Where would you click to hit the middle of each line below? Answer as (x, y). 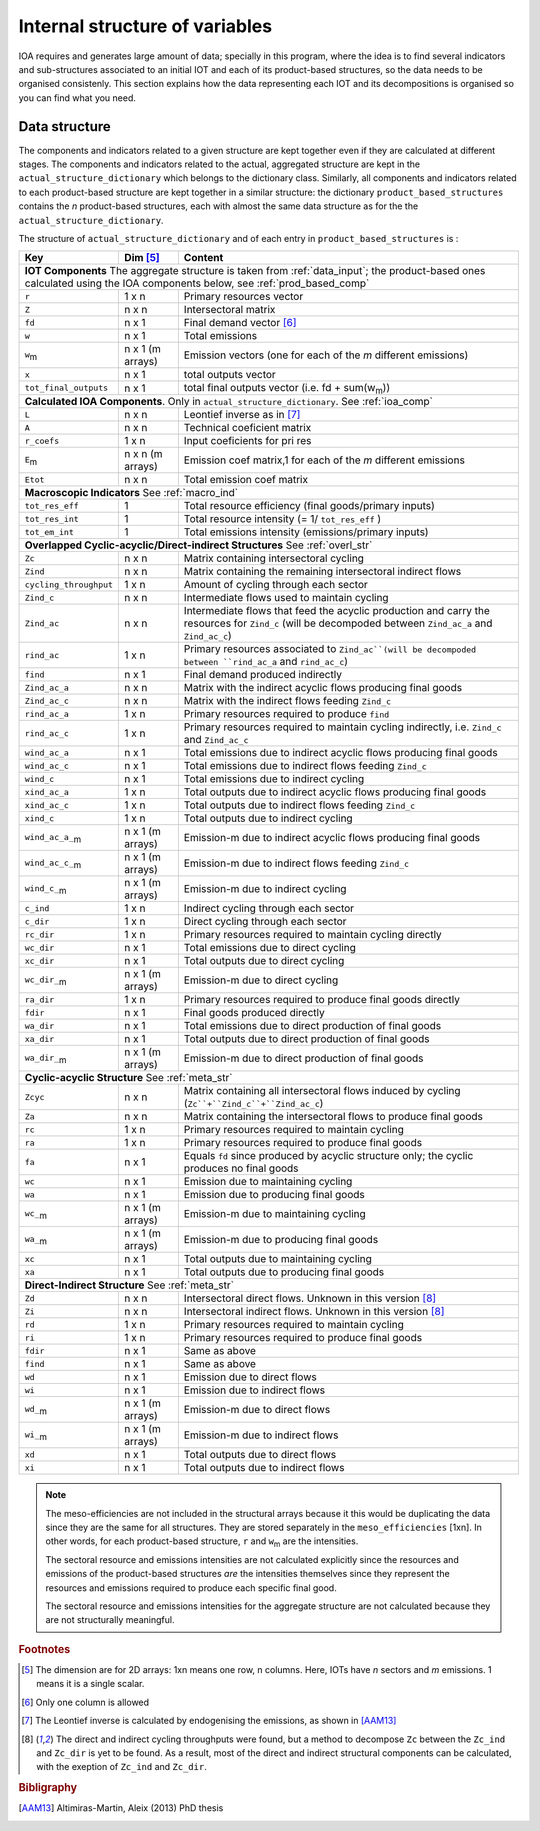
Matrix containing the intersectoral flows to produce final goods (333, 1117)
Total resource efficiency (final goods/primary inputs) (309, 506)
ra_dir (39, 999)
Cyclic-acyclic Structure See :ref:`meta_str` (128, 1078)
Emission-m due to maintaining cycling (275, 1214)
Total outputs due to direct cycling (264, 961)
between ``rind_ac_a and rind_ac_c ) (266, 662)
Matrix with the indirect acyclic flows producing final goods (323, 688)
